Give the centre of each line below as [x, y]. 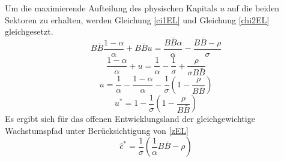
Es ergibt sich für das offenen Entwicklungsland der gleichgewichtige [130, 119]
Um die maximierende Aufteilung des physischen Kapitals [111, 8]
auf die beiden [253, 8]
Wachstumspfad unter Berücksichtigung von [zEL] [97, 130]
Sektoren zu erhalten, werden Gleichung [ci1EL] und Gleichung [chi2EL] [137, 19]
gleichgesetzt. [29, 31]
